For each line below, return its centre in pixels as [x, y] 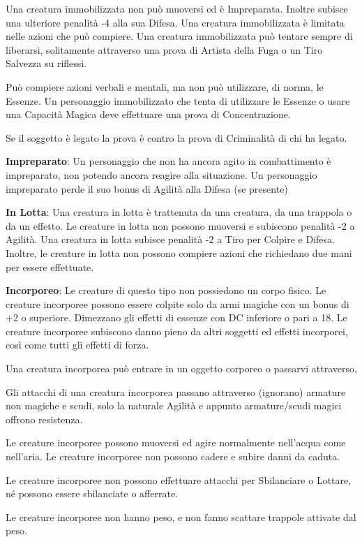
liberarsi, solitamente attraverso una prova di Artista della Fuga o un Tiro [164, 49]
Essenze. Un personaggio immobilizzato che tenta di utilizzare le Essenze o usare [178, 100]
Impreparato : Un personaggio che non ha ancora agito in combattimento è [168, 161]
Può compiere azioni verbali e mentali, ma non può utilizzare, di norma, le [165, 86]
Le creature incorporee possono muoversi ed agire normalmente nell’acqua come [176, 442]
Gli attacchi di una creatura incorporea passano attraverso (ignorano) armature [176, 391]
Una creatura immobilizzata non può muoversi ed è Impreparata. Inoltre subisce [177, 8]
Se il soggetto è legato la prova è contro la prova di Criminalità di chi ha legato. [176, 137]
